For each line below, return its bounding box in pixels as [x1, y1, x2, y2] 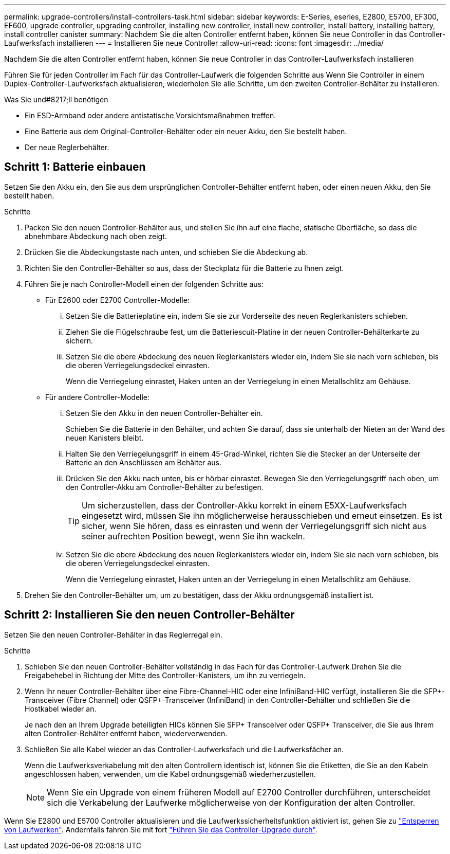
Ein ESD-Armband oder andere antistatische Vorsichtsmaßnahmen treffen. [25, 111, 276, 120]
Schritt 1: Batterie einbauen [4, 160, 146, 174]
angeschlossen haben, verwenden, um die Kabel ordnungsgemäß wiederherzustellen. [25, 769, 316, 778]
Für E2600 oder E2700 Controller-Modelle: [45, 295, 190, 304]
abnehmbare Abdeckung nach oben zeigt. [25, 231, 167, 241]
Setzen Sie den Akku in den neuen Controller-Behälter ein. [66, 408, 263, 417]
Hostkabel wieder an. [25, 704, 97, 713]
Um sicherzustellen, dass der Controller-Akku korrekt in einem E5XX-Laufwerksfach [82, 500, 407, 511]
